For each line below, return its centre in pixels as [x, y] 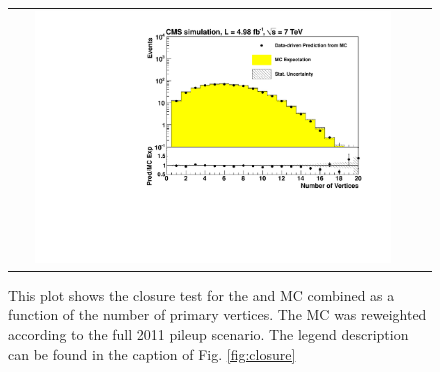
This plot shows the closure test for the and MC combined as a [201, 294]
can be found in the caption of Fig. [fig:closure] [152, 353]
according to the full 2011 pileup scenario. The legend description [208, 333]
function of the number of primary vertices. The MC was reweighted [217, 314]
